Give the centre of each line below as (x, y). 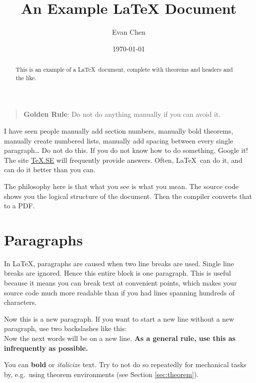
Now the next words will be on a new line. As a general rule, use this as (120, 338)
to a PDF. (20, 206)
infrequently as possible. (46, 348)
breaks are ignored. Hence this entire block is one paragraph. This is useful (118, 273)
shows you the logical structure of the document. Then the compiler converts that (128, 196)
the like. (26, 77)
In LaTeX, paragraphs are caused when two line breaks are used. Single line (119, 263)
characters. (20, 302)
